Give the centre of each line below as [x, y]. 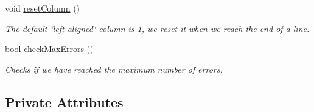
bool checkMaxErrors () [49, 49]
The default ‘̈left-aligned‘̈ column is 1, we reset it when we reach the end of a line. [157, 28]
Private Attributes [64, 101]
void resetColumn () [43, 8]
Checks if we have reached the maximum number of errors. [114, 69]
